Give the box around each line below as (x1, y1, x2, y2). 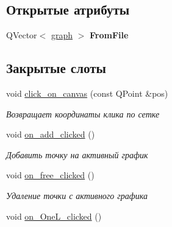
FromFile (90, 29, 129, 41)
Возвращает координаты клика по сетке (6, 107, 160, 120)
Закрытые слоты (6, 58, 106, 77)
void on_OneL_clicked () (6, 209, 102, 222)
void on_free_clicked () (6, 169, 95, 181)
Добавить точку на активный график (6, 148, 148, 161)
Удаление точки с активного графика (6, 189, 148, 201)
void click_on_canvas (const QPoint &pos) (6, 87, 168, 99)
